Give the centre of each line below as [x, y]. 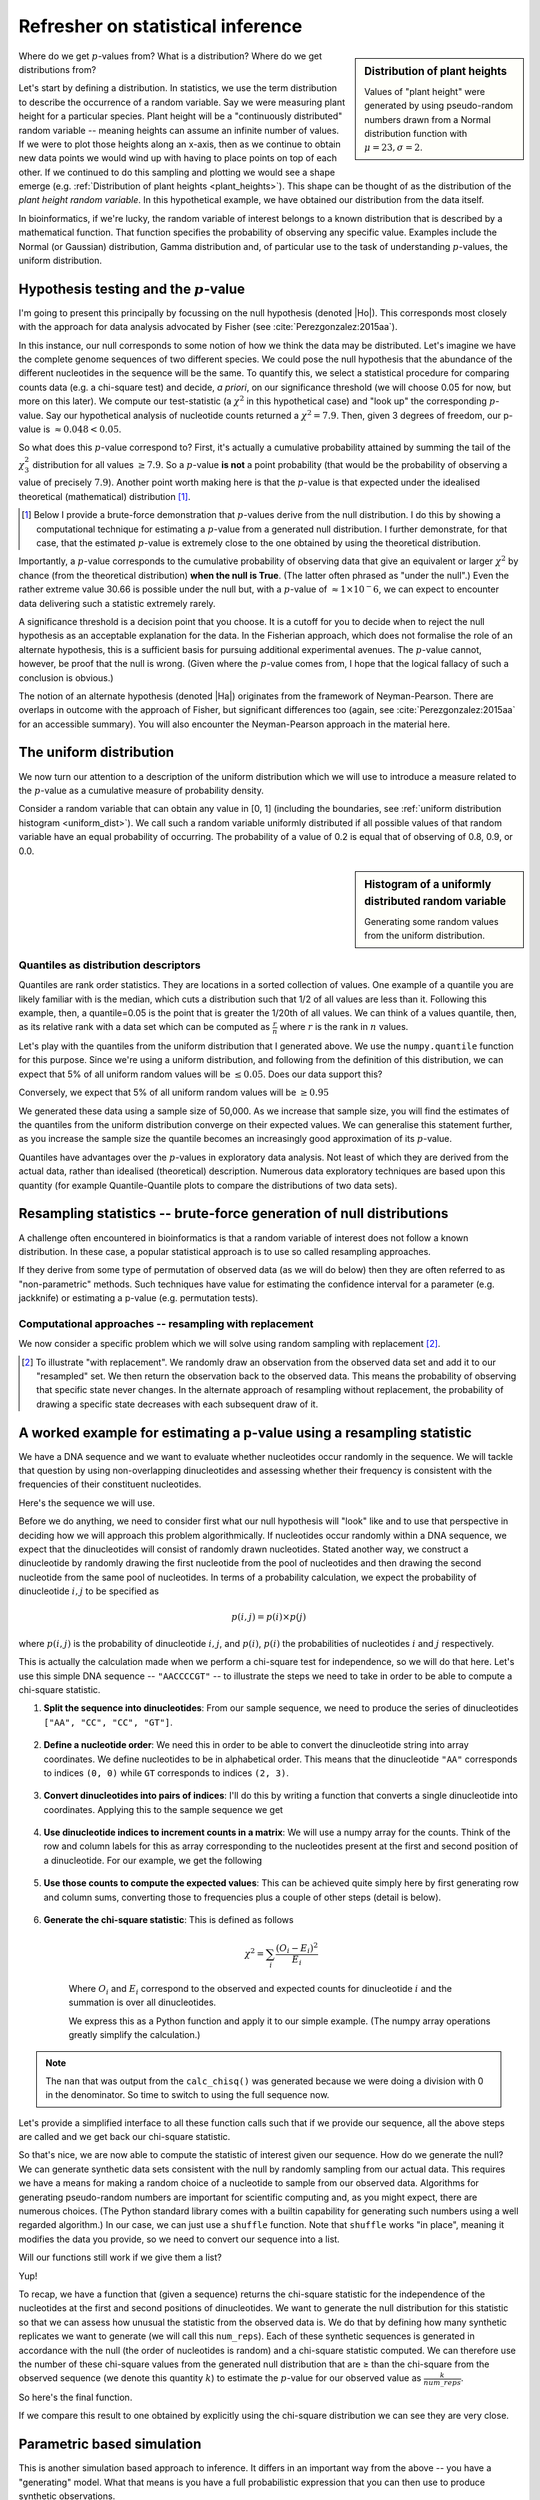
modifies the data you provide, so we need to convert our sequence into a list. [179, 2239]
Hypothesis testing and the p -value [131, 288]
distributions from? [57, 69]
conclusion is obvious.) [66, 677]
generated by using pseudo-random [439, 106]
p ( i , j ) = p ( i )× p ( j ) [269, 1617]
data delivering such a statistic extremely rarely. [117, 603]
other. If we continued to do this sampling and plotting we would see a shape [176, 172]
